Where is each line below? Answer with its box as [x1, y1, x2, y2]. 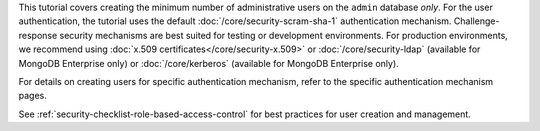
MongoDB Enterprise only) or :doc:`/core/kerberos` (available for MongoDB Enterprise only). [18, 57, 399, 69]
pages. [18, 90, 47, 102]
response [18, 29, 58, 41]
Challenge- [453, 15, 500, 27]
